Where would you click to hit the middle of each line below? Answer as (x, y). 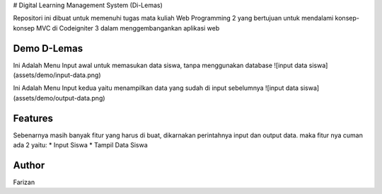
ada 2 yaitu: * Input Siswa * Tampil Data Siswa (80, 145)
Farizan (24, 182)
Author (29, 165)
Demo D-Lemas (48, 48)
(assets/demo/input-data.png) (57, 75)
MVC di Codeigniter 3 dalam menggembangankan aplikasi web (128, 28)
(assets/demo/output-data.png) (59, 98)
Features (33, 118)
